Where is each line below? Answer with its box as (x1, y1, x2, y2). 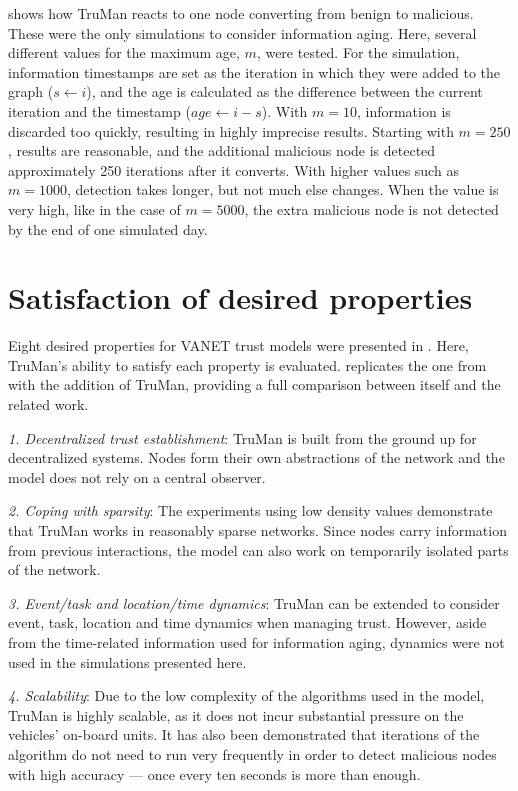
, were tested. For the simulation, (256, 42, 460, 63)
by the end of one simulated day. (8, 218, 208, 239)
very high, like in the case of (8, 198, 181, 219)
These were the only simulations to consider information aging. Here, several (8, 22, 477, 43)
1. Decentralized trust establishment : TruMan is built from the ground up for (8, 427, 477, 448)
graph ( (8, 81, 54, 102)
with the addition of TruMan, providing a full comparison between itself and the (8, 374, 501, 395)
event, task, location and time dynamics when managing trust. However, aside (8, 612, 487, 633)
